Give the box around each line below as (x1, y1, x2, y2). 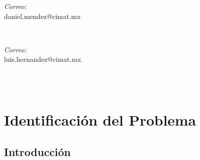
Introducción (4, 144, 71, 159)
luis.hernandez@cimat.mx (4, 54, 81, 64)
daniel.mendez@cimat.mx (4, 10, 81, 21)
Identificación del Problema (4, 110, 196, 130)
